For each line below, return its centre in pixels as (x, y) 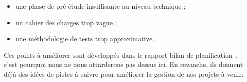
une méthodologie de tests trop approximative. (85, 39)
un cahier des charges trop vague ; (66, 22)
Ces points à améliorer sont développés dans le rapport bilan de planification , (121, 55)
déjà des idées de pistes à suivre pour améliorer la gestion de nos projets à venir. (124, 74)
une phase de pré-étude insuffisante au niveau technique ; (100, 6)
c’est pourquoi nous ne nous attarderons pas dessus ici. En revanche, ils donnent (123, 64)
